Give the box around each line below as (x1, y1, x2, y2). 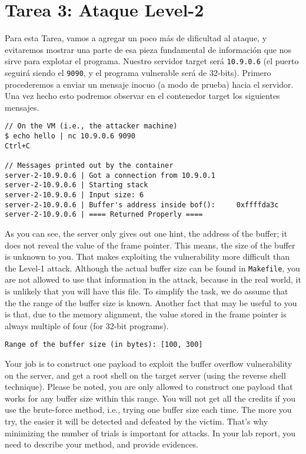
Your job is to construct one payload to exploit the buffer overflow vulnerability (5, 357, 292, 370)
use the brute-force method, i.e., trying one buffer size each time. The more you (5, 403, 292, 416)
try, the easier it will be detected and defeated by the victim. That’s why (5, 415, 268, 427)
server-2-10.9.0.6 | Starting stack (5, 181, 148, 190)
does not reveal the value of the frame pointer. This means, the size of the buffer (5, 238, 295, 251)
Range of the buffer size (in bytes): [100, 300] (5, 340, 203, 349)
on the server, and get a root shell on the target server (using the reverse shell (5, 369, 286, 381)
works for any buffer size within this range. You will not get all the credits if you (5, 392, 296, 404)
